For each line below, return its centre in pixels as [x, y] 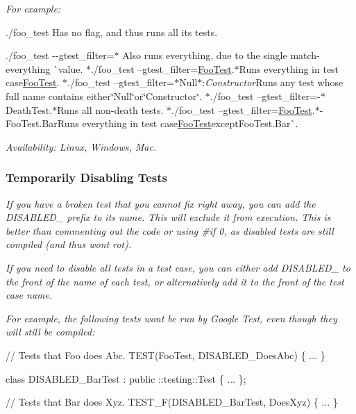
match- [305, 55]
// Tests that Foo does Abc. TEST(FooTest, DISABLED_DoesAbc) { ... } [166, 355]
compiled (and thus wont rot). [69, 244]
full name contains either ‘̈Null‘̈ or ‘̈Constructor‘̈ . [104, 96]
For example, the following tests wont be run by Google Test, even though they [171, 318]
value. [70, 68]
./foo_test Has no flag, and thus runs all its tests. [112, 32]
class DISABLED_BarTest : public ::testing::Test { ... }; [126, 378]
